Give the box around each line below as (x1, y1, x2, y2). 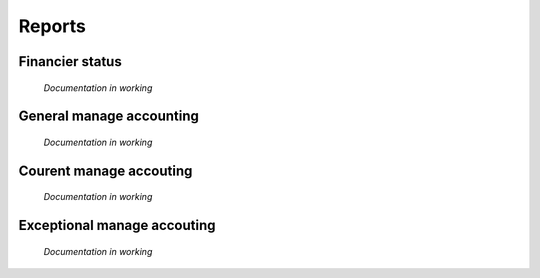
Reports (18, 15, 87, 37)
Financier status (18, 53, 122, 70)
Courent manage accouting (18, 162, 193, 179)
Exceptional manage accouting (18, 217, 216, 234)
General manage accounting (18, 108, 200, 125)
